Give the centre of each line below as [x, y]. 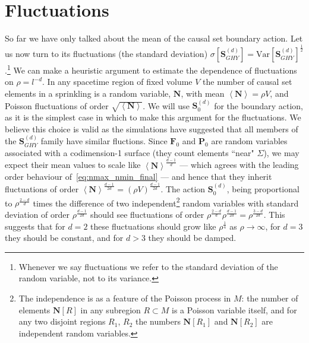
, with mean [203, 93]
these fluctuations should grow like [153, 226]
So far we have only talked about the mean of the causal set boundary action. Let [154, 38]
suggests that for [35, 226]
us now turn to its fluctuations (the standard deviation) [106, 54]
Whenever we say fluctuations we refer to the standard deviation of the [148, 266]
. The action [183, 189]
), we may [281, 152]
